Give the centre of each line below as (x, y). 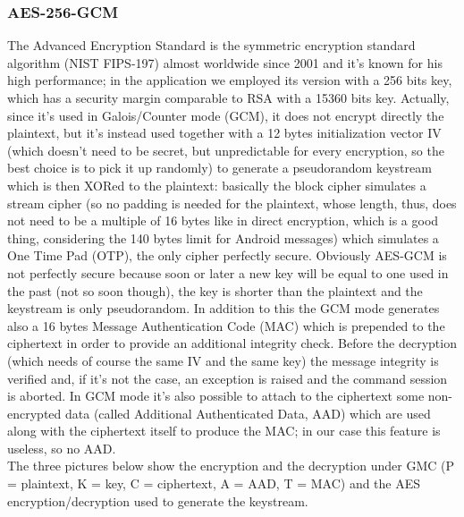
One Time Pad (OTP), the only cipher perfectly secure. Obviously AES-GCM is (227, 255)
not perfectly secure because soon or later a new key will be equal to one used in (228, 272)
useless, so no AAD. (62, 448)
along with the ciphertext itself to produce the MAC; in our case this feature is (224, 431)
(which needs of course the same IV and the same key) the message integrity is (223, 360)
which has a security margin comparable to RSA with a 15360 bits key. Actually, (228, 97)
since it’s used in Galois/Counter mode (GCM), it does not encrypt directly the (226, 115)
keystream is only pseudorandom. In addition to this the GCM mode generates (224, 308)
